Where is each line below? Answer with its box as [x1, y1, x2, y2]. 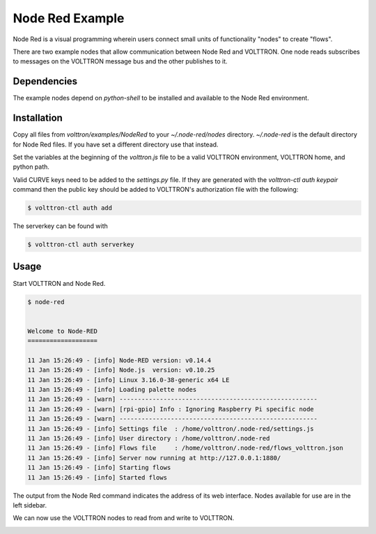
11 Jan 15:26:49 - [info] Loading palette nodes [27, 386, 197, 394]
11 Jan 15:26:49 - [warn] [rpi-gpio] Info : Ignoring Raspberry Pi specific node [27, 405, 315, 413]
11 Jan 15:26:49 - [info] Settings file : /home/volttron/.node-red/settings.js [27, 425, 315, 432]
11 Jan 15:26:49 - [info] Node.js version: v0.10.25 [27, 366, 215, 374]
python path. [13, 162, 50, 171]
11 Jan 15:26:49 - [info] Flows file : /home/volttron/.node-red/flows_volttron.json [27, 444, 344, 452]
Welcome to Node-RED [27, 327, 97, 335]
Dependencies [13, 75, 78, 87]
